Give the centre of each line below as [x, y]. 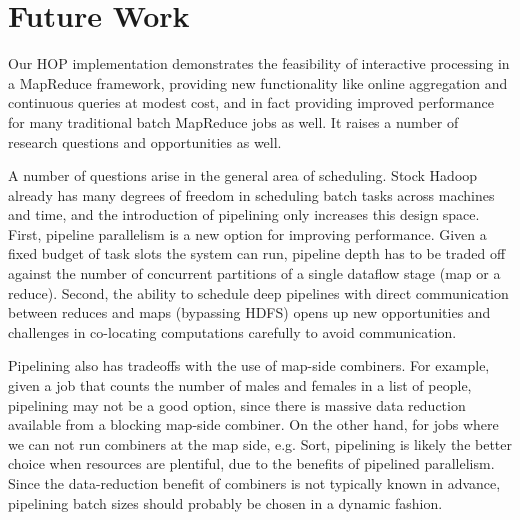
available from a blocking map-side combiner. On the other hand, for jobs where [253, 424]
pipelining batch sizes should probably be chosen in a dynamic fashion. [225, 502]
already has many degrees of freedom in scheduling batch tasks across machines [251, 194]
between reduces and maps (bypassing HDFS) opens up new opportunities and [249, 312]
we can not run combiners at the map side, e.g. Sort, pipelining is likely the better [260, 443]
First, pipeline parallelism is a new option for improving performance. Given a [247, 233]
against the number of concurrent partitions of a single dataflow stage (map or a [254, 273]
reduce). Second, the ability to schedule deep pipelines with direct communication [258, 292]
